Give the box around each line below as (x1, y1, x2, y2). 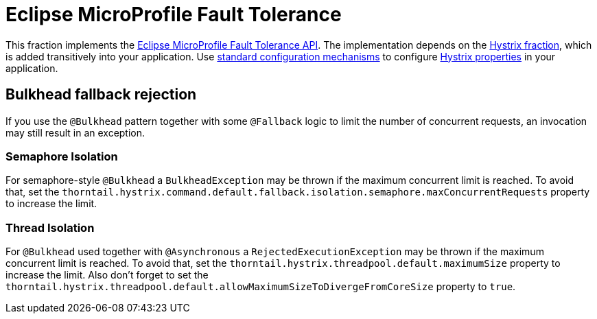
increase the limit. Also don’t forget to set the (5, 269, 209, 281)
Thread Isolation (5, 220, 95, 235)
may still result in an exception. (5, 126, 145, 139)
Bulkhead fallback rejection (5, 86, 197, 104)
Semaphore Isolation (5, 149, 118, 163)
